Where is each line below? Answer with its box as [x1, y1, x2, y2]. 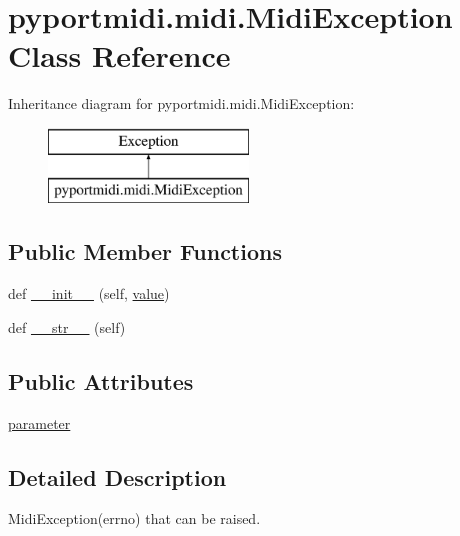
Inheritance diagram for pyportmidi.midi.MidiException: [8, 93, 355, 114]
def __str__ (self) [8, 316, 126, 337]
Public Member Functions [8, 236, 282, 267]
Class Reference [8, 35, 231, 76]
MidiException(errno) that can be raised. [8, 508, 261, 529]
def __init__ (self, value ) [8, 283, 170, 304]
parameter [8, 412, 71, 433]
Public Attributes [8, 365, 194, 396]
